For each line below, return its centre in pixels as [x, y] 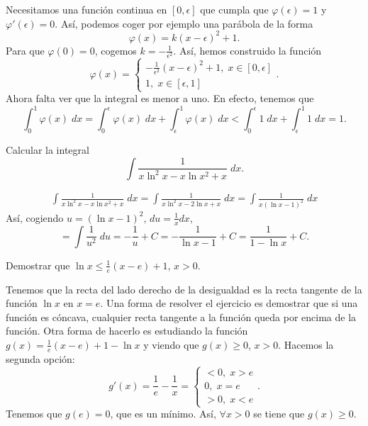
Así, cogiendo [35, 217]
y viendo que [171, 344]
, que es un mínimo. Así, [163, 413]
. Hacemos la [306, 344]
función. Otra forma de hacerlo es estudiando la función [127, 331]
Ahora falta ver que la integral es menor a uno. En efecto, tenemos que [160, 98]
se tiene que [279, 413]
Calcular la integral [48, 149]
